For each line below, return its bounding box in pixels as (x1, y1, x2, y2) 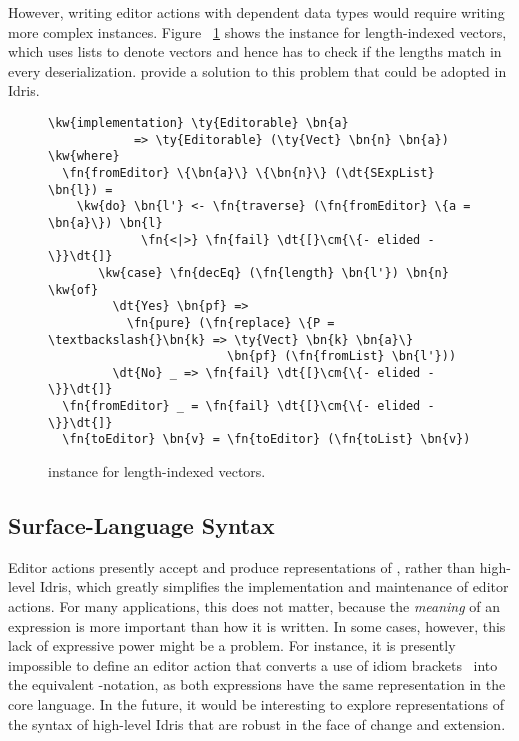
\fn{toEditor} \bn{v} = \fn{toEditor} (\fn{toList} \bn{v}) (62, 432, 471, 447)
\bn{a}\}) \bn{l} (48, 215, 163, 230)
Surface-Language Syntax (8, 510, 275, 541)
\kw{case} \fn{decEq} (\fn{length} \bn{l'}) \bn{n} (98, 265, 449, 280)
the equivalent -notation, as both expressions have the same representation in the (8, 674, 506, 695)
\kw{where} (48, 149, 120, 164)
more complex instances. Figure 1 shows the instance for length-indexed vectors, (8, 21, 507, 42)
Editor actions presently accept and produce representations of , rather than (8, 556, 476, 577)
